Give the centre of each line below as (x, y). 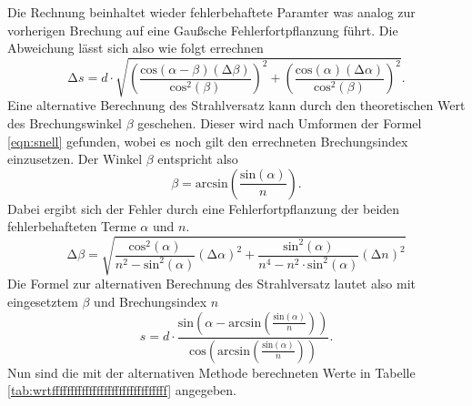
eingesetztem (43, 302)
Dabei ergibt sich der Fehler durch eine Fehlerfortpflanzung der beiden (204, 208)
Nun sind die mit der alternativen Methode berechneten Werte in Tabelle (211, 372)
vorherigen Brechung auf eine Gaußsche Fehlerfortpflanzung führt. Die (203, 30)
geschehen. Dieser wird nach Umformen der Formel (280, 122)
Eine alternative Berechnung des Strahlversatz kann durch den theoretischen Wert (236, 105)
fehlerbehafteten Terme (72, 226)
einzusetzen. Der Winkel (75, 159)
